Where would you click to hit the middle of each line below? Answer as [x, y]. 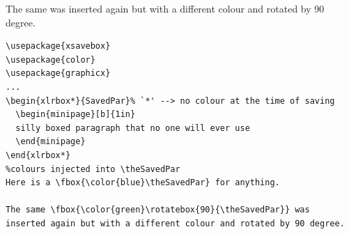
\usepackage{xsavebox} [58, 46]
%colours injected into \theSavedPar [93, 169]
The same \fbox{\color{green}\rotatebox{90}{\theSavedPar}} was [158, 210]
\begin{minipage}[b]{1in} [76, 115]
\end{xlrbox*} [38, 155]
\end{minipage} [51, 142]
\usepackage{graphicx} [58, 73]
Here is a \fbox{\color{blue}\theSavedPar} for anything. [143, 183]
